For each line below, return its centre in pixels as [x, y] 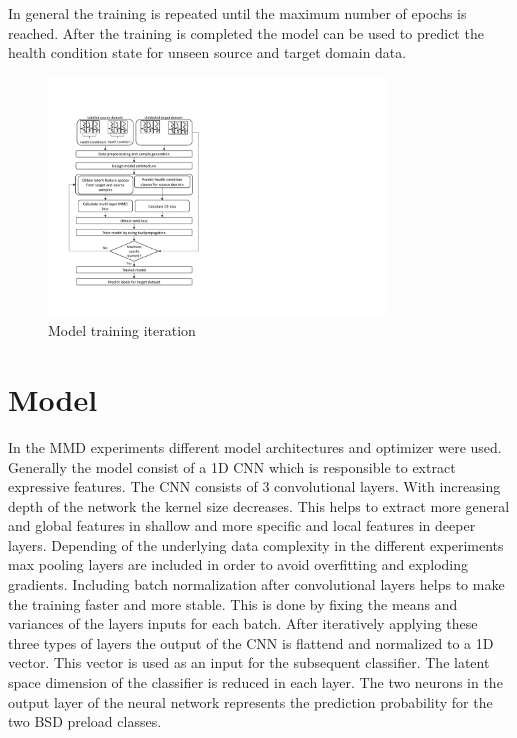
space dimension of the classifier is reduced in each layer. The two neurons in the [255, 682]
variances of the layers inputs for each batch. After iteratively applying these [243, 623]
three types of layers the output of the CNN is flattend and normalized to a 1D [251, 642]
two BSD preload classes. [85, 721]
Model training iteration [122, 330]
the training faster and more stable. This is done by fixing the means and [233, 603]
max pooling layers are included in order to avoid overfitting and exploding [238, 564]
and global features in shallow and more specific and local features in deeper [242, 525]
